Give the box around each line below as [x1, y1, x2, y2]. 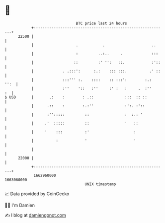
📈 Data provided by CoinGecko [4, 191, 70, 197]
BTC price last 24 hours [76, 21, 127, 26]
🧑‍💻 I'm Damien [4, 202, 35, 208]
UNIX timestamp [84, 181, 116, 187]
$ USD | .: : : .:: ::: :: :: [4, 94, 148, 100]
